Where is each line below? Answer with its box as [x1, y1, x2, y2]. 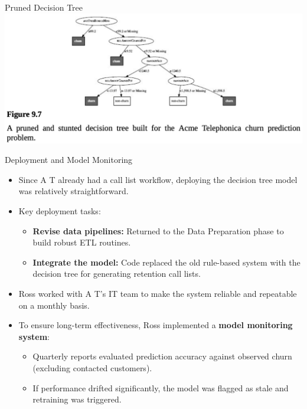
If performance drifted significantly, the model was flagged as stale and [32, 381, 289, 394]
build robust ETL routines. [32, 236, 131, 248]
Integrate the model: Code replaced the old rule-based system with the [32, 256, 301, 268]
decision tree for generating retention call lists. [32, 267, 201, 280]
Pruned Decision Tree [5, 1, 83, 13]
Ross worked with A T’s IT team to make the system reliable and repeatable [18, 287, 297, 299]
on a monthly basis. [18, 299, 90, 311]
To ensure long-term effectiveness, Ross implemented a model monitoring [18, 319, 293, 331]
